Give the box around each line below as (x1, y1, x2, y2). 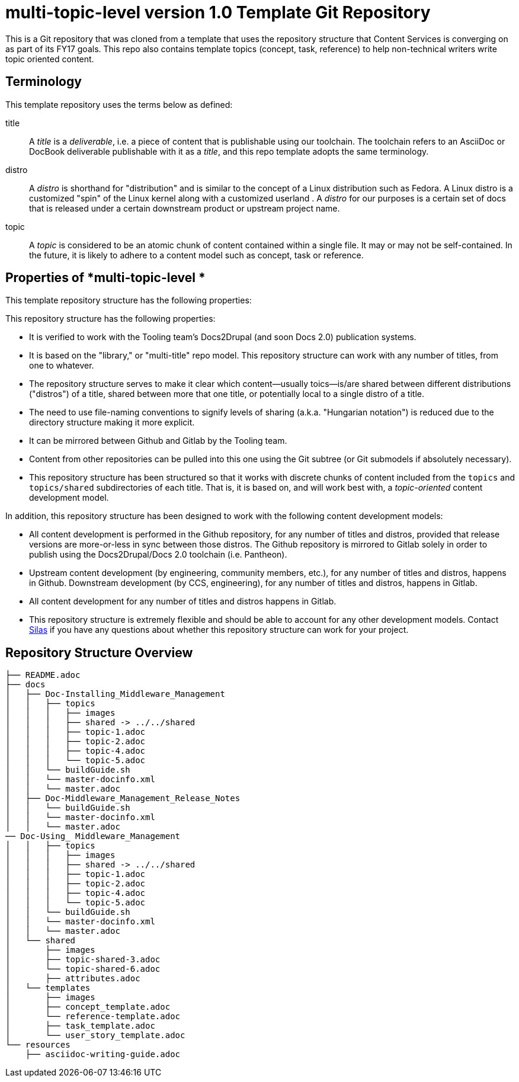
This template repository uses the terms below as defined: (5, 99, 233, 110)
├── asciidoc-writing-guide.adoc (25, 1049, 181, 1059)
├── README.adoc (5, 670, 81, 680)
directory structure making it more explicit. (29, 417, 195, 428)
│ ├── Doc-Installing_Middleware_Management (5, 689, 225, 699)
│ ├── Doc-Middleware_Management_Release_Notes (5, 793, 241, 804)
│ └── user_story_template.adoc (5, 1030, 185, 1041)
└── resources (5, 1040, 71, 1050)
